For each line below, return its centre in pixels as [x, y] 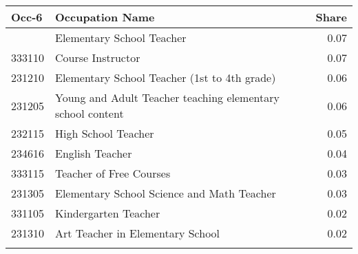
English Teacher [94, 153]
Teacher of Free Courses [113, 173]
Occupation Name [105, 17]
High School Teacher [105, 133]
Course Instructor [98, 57]
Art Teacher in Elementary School [138, 233]
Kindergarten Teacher [108, 213]
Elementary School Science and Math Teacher [166, 193]
